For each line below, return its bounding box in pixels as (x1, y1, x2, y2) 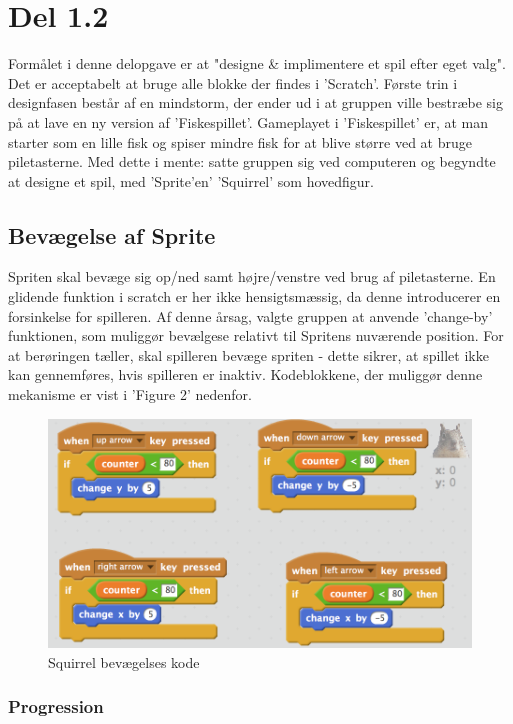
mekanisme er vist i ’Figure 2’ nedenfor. (8, 384, 252, 405)
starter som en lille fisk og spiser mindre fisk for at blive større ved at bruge (8, 131, 472, 152)
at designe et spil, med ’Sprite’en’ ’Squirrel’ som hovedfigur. (8, 170, 374, 191)
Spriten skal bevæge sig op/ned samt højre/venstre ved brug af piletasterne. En (8, 266, 496, 287)
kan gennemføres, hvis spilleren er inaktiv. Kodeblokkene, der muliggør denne (8, 364, 483, 385)
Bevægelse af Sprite (8, 219, 216, 250)
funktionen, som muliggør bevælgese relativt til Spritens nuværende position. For (8, 325, 504, 346)
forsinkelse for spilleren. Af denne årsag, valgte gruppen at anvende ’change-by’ (8, 305, 493, 326)
